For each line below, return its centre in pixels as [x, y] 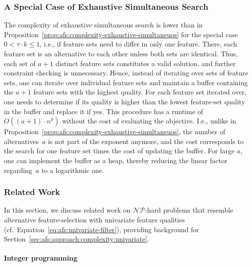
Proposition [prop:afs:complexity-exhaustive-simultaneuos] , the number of [115, 132]
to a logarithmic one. [73, 170]
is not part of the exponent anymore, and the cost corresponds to [146, 141]
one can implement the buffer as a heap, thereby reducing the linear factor [116, 160]
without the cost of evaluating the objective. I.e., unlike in [149, 121]
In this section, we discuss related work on [67, 210]
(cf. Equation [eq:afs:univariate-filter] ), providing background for [102, 229]
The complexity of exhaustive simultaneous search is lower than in [103, 25]
